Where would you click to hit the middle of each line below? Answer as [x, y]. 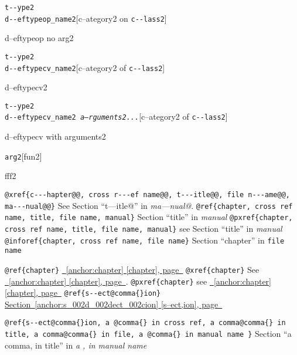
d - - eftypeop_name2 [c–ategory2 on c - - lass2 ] [86, 18]
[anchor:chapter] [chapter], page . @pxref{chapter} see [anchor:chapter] [140, 281]
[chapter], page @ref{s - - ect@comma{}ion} [83, 293]
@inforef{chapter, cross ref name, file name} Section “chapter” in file [145, 240]
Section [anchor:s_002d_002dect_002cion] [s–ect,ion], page [112, 304]
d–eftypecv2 [26, 87]
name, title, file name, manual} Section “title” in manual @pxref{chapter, [149, 217]
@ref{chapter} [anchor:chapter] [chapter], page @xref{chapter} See [132, 269]
